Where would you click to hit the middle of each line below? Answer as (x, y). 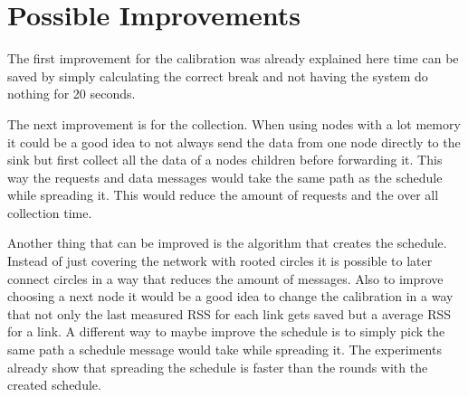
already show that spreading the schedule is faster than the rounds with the (218, 367)
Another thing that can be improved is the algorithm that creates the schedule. (227, 243)
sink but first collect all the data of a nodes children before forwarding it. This (225, 160)
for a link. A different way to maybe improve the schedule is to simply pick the (226, 331)
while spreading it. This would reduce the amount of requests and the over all (223, 195)
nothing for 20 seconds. (72, 94)
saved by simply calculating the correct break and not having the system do (218, 76)
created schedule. (54, 385)
